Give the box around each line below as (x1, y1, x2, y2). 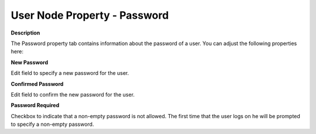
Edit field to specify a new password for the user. (11, 70, 129, 77)
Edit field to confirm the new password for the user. (11, 91, 135, 98)
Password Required (11, 102, 60, 109)
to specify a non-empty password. (11, 121, 94, 128)
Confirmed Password (11, 80, 64, 87)
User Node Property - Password (11, 9, 169, 22)
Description (11, 29, 40, 36)
